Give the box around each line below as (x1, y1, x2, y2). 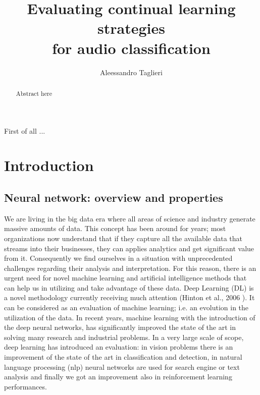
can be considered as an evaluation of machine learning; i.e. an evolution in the (4, 302, 249, 313)
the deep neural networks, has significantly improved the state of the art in (4, 322, 236, 332)
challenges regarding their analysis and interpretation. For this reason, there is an (4, 262, 256, 273)
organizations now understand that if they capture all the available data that (4, 233, 243, 243)
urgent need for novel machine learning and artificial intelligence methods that (4, 272, 247, 283)
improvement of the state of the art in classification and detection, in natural (4, 352, 242, 362)
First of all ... (4, 125, 45, 136)
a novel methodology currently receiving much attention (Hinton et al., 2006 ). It (4, 292, 255, 303)
